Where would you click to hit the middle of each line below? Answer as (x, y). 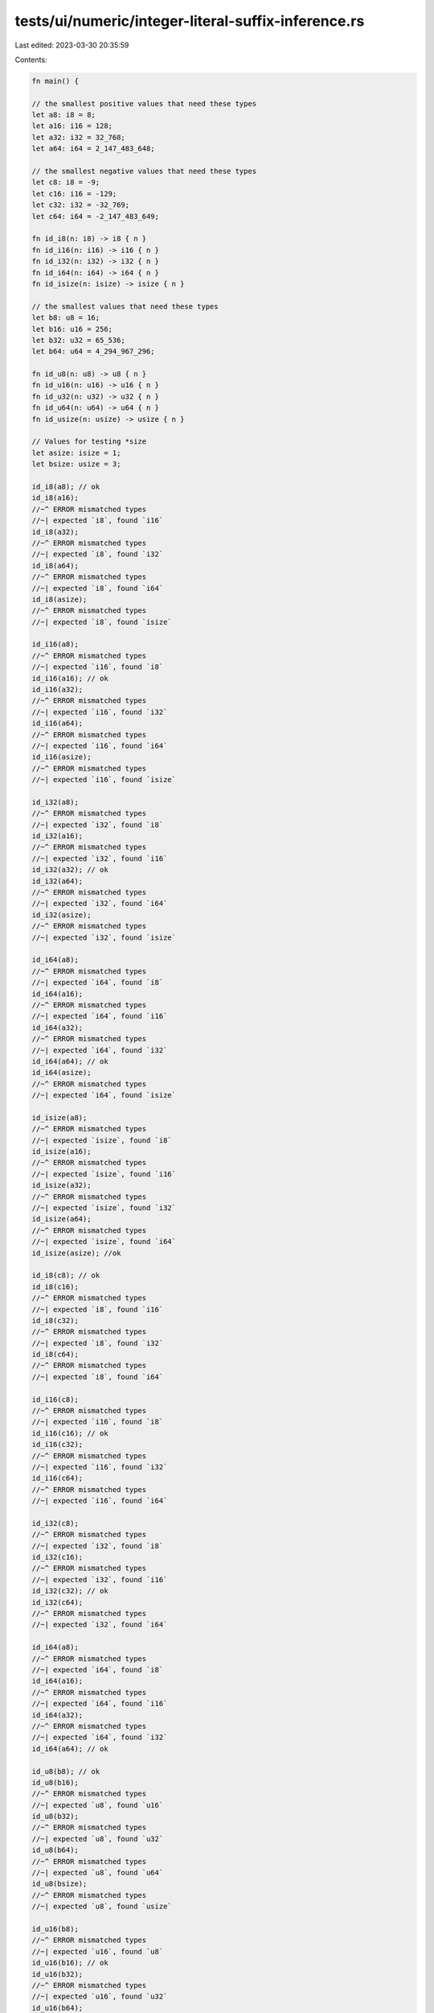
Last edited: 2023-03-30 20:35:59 (72, 45)
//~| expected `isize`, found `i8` (102, 1140)
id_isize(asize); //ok (76, 1253)
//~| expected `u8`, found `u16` (98, 1805)
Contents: (31, 60)
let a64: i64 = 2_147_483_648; (94, 149)
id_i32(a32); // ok (70, 870)
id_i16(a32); (57, 690)
